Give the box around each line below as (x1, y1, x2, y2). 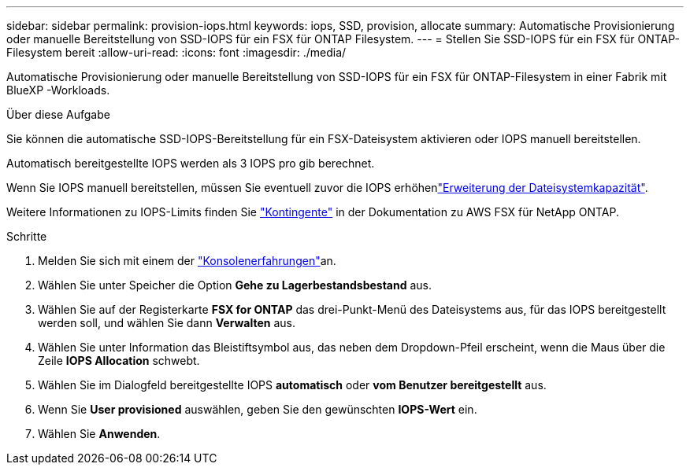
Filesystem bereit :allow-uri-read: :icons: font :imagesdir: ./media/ (6, 46, 347, 59)
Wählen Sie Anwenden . (38, 427, 161, 440)
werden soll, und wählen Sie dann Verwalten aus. (38, 316, 295, 329)
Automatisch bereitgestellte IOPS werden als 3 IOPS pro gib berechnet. (6, 156, 375, 170)
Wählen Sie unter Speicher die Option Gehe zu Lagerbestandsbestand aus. (38, 278, 432, 292)
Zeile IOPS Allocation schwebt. (38, 354, 200, 367)
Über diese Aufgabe (6, 108, 110, 121)
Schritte (6, 230, 47, 243)
